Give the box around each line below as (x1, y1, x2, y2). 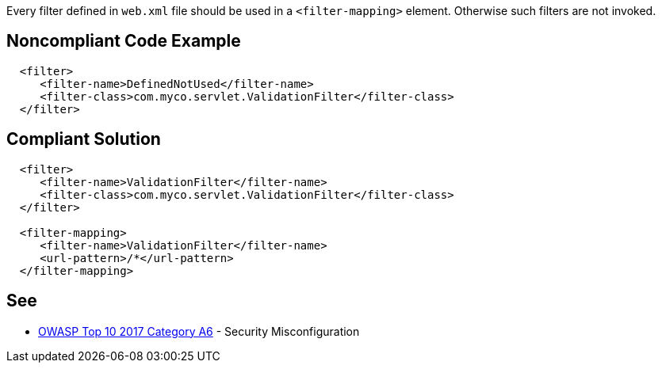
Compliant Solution (6, 129, 161, 150)
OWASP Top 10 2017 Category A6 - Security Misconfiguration (38, 324, 360, 338)
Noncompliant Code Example (6, 31, 241, 51)
